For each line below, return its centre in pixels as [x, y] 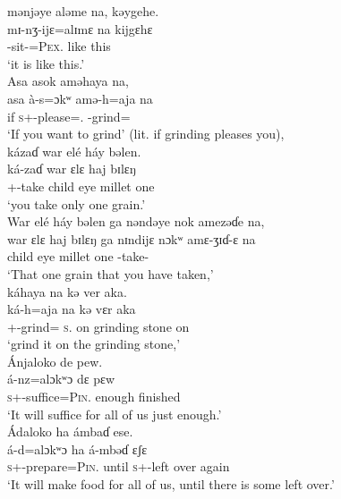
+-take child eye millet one [81, 186]
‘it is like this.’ [46, 63]
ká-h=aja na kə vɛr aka [72, 309]
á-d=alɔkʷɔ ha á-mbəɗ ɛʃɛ [77, 448]
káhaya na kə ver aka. [67, 291]
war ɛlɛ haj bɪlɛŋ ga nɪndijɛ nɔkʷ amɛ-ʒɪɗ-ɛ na [132, 238]
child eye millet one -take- [78, 256]
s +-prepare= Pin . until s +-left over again [119, 466]
